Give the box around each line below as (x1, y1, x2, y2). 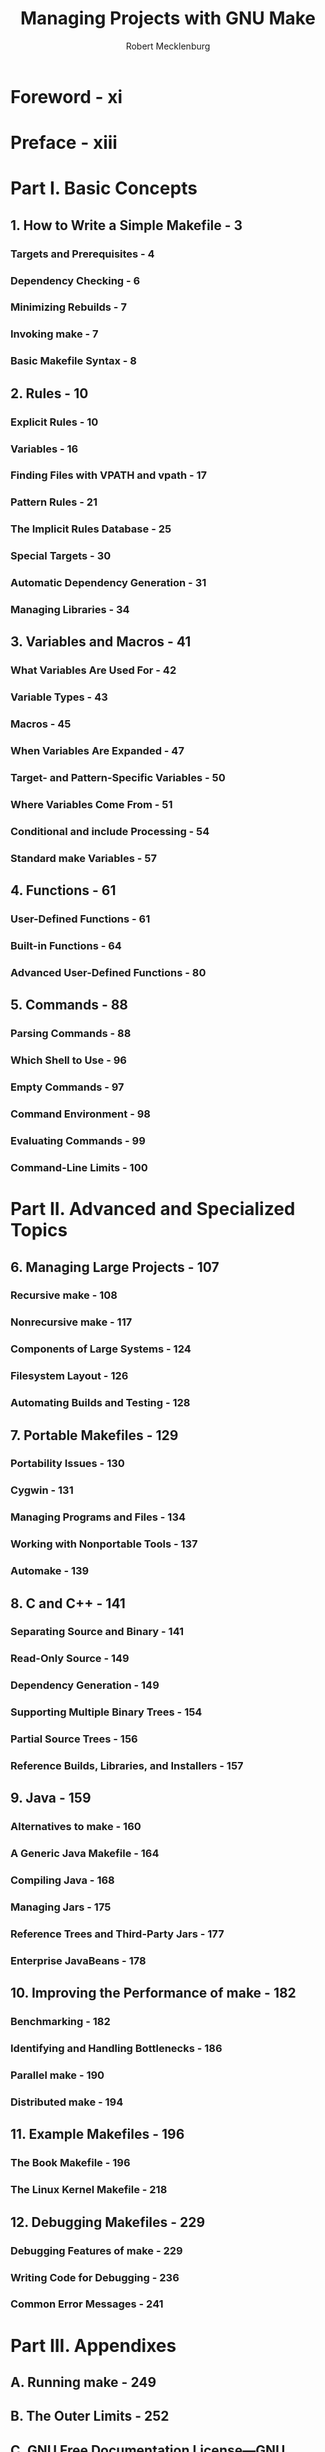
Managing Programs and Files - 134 (10, 1510, 187, 1524)
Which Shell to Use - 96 (10, 1053, 127, 1067)
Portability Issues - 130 (10, 1457, 125, 1471)
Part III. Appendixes (10, 2334, 177, 2357)
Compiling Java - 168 (10, 1873, 115, 1887)
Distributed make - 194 (10, 2095, 124, 2109)
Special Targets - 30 (10, 549, 112, 563)
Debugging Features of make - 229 (10, 2243, 183, 2257)
